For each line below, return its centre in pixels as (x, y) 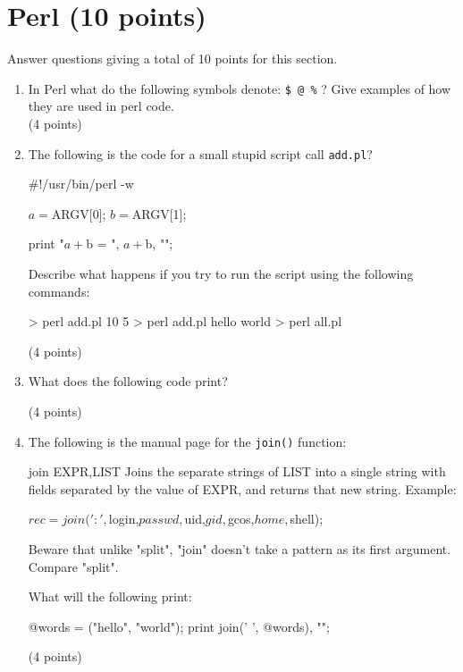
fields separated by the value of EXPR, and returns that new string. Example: (242, 488)
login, (124, 519)
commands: (59, 291)
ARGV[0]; (79, 213)
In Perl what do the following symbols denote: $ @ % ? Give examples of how (240, 88)
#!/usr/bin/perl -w (81, 184)
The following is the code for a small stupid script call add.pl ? (200, 153)
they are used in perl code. (101, 106)
